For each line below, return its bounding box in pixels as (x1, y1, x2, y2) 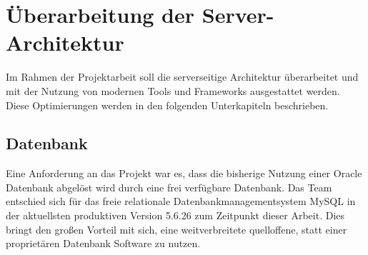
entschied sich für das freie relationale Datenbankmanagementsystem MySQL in (6, 194, 356, 209)
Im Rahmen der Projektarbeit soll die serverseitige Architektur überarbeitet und (6, 69, 359, 84)
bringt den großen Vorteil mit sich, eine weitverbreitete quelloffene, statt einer (6, 221, 347, 236)
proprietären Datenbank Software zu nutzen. (6, 236, 201, 251)
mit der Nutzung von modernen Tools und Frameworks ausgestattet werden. (6, 83, 340, 98)
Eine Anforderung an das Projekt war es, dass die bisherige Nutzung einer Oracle (6, 166, 362, 181)
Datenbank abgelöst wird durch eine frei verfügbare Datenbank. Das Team (6, 179, 332, 194)
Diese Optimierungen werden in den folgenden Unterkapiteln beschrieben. (6, 97, 329, 112)
